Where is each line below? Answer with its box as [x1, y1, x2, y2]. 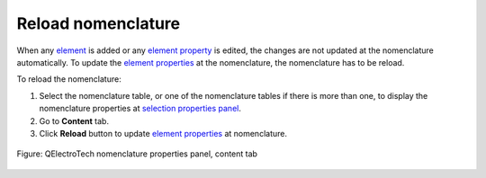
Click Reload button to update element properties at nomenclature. [39, 128, 288, 138]
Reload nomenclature [16, 13, 180, 33]
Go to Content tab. [39, 115, 110, 126]
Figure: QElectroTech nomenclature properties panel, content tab [16, 148, 258, 159]
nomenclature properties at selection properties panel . [39, 103, 242, 114]
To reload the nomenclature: [16, 74, 121, 85]
